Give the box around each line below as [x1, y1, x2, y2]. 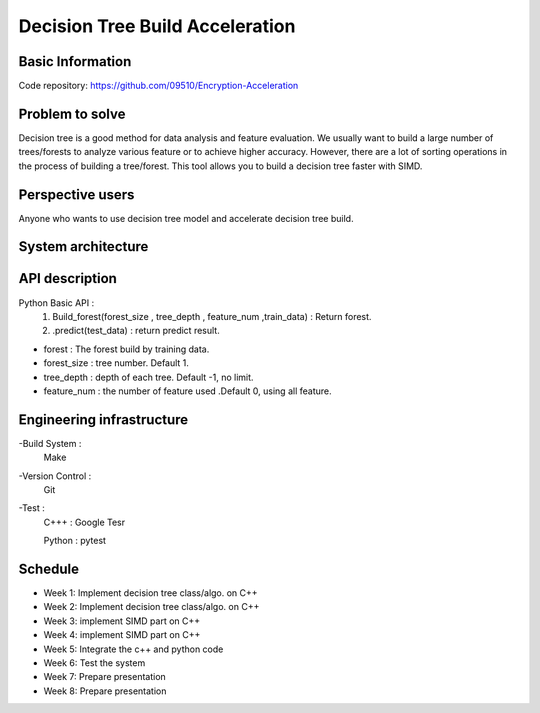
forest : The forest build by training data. [43, 343, 210, 355]
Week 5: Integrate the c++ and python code [43, 643, 224, 655]
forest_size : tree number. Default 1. [43, 357, 190, 369]
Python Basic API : [18, 296, 95, 309]
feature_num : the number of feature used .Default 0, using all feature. [43, 385, 332, 397]
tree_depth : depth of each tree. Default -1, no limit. [43, 371, 254, 383]
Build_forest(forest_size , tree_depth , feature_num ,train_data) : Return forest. [52, 310, 372, 322]
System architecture [18, 238, 149, 255]
